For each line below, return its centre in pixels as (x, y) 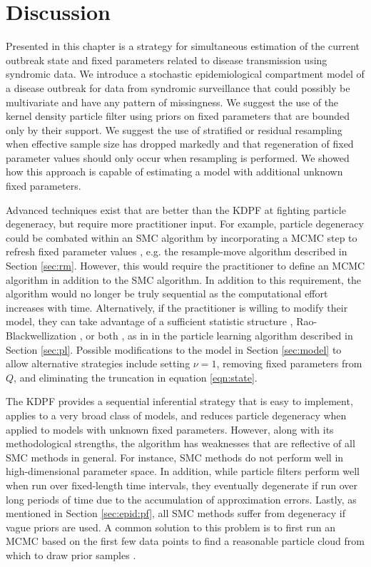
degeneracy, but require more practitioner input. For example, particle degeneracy (185, 224)
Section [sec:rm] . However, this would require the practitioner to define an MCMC (185, 266)
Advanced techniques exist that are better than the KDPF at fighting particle (176, 209)
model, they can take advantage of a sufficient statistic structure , (149, 321)
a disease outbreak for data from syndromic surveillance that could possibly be (178, 87)
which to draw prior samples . (71, 555)
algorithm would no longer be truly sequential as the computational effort (167, 293)
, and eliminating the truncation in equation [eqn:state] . (136, 377)
